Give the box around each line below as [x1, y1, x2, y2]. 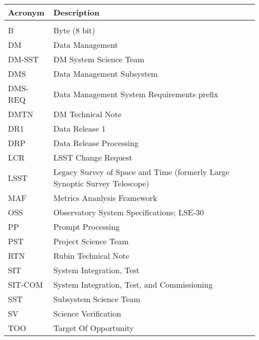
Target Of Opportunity [53, 322, 134, 334]
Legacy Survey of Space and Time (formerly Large [53, 166, 230, 177]
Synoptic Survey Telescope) [53, 177, 149, 189]
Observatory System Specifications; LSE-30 [53, 206, 204, 218]
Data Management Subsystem [53, 68, 158, 79]
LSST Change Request [53, 152, 132, 163]
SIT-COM [8, 279, 43, 290]
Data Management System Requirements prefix [53, 88, 219, 100]
